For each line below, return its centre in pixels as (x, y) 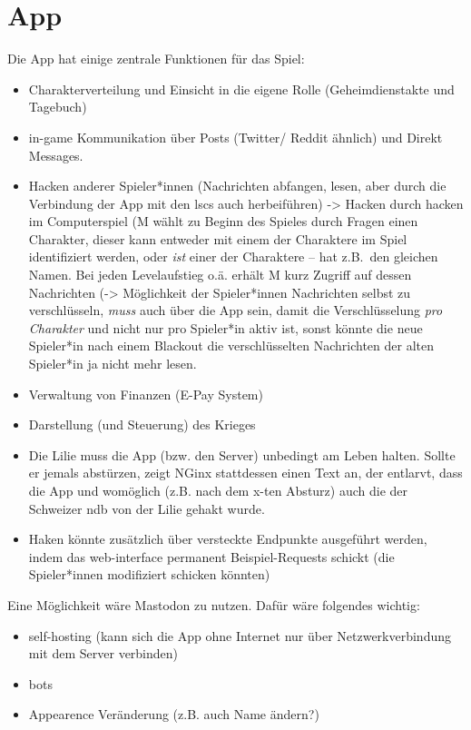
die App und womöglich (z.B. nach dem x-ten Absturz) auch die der (218, 490)
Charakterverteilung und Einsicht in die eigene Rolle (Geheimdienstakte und (241, 89)
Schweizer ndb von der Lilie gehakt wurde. (147, 508)
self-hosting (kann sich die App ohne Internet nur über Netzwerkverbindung (240, 635)
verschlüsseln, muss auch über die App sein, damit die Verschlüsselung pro (235, 310)
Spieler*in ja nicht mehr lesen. (113, 364)
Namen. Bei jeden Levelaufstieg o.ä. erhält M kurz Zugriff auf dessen (220, 275)
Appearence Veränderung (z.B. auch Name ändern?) (174, 714)
